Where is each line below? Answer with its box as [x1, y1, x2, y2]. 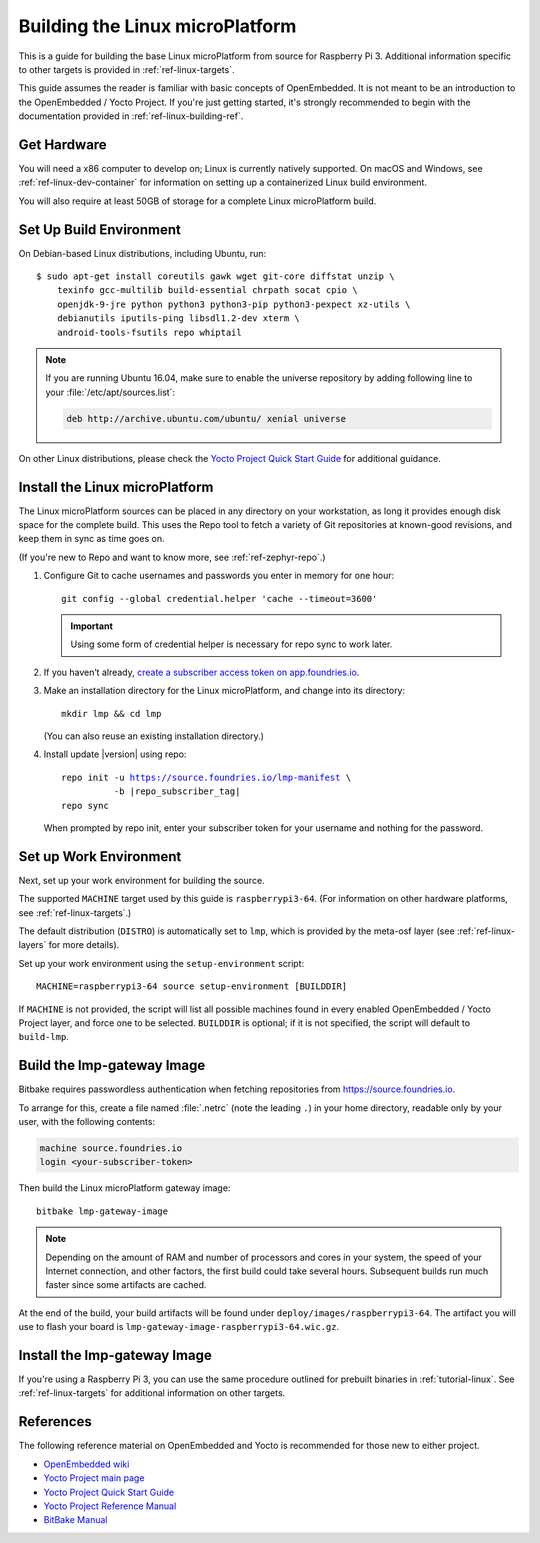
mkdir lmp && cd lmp [61, 708, 162, 719]
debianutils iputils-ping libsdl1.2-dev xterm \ [56, 313, 300, 324]
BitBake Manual [43, 1514, 108, 1526]
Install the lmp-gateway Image [18, 1346, 212, 1364]
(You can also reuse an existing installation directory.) [43, 730, 265, 742]
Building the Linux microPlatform [18, 15, 297, 37]
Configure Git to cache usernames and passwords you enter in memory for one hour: [43, 570, 395, 582]
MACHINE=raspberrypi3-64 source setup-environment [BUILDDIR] [36, 981, 348, 992]
